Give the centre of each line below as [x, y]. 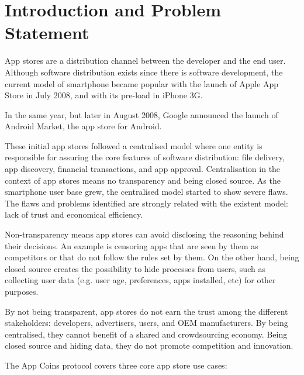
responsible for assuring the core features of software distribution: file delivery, [145, 157]
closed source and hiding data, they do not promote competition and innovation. [149, 345]
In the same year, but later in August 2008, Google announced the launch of [141, 114]
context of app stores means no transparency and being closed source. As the [143, 180]
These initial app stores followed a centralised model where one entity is [134, 145]
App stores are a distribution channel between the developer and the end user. [145, 61]
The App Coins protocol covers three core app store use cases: [116, 365]
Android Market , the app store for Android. [83, 126]
